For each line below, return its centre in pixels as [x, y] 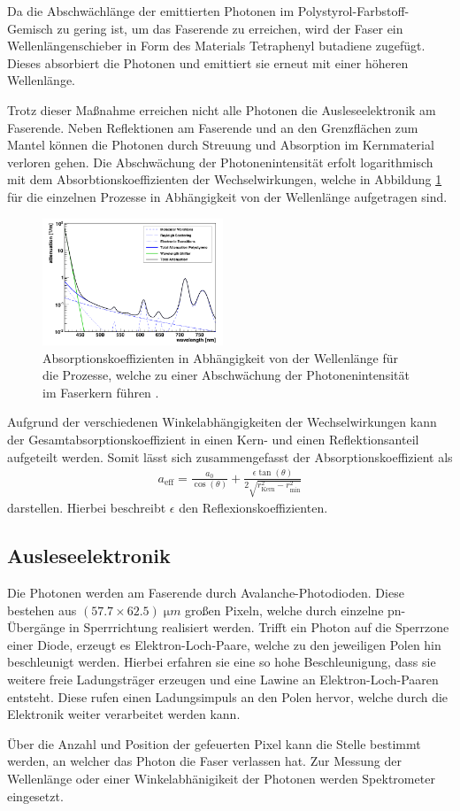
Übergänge [36, 627]
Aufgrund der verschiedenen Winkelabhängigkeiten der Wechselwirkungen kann [222, 422]
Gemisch [30, 28]
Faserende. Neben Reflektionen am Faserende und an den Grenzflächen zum [213, 127]
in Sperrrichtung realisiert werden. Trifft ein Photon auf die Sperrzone [259, 627]
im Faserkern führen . [101, 392]
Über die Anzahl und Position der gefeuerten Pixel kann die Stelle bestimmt [214, 743]
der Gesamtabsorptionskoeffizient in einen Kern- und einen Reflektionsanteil [213, 440]
